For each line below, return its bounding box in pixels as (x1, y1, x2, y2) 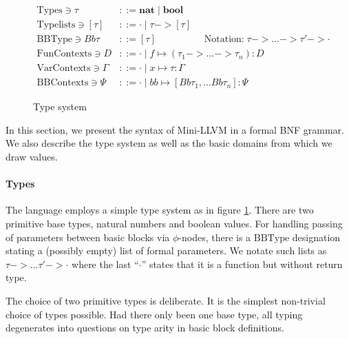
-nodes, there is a (178, 229, 251, 244)
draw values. (6, 149, 58, 163)
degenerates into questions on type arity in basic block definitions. (6, 320, 284, 335)
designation (292, 229, 341, 244)
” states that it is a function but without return (141, 256, 343, 271)
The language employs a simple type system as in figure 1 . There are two (6, 203, 314, 217)
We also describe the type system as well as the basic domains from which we (6, 136, 332, 150)
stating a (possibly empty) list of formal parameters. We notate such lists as (6, 243, 327, 258)
